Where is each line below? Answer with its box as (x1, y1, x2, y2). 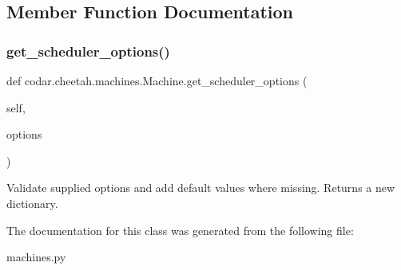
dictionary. (6, 194, 58, 211)
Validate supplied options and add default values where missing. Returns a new (6, 179, 395, 196)
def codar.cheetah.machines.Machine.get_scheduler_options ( (6, 72, 308, 88)
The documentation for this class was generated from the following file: (6, 221, 354, 238)
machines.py (6, 248, 66, 265)
